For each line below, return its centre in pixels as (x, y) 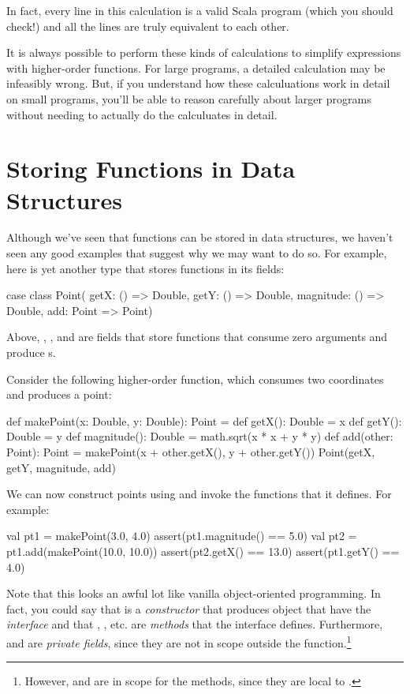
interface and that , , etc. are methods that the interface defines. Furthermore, (195, 624)
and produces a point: (59, 394)
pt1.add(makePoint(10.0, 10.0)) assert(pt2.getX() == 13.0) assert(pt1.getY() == (203, 551)
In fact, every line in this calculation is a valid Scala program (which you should (200, 10)
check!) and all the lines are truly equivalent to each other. (148, 26)
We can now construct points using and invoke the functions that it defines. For (199, 494)
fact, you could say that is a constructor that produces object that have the (189, 608)
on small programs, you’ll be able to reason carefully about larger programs (189, 98)
